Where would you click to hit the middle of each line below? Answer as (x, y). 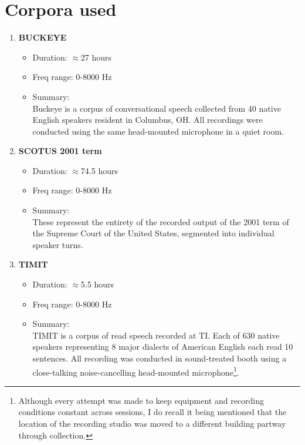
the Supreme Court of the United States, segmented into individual (153, 233)
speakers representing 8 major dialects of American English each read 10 (163, 347)
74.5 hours (99, 170)
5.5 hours (97, 284)
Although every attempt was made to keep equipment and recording (141, 400)
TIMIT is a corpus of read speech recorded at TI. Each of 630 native (156, 335)
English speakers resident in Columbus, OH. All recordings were (148, 120)
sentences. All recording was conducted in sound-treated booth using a (160, 358)
